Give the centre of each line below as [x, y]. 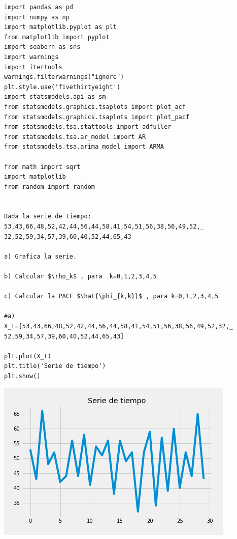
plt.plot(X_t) [28, 356]
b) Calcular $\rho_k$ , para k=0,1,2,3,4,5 [80, 277]
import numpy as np [37, 17]
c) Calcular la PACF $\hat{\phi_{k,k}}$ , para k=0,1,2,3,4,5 [111, 296]
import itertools [33, 67]
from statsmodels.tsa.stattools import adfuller [88, 127]
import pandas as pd [39, 7]
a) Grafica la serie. [41, 256]
